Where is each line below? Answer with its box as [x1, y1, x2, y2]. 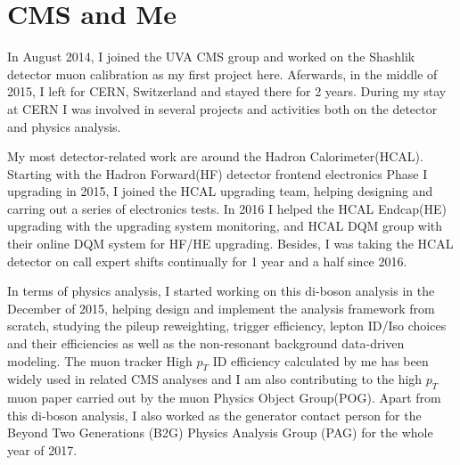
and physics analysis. [7, 117, 121, 135]
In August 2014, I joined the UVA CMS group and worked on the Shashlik [7, 47, 415, 66]
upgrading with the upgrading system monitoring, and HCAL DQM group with [7, 216, 443, 235]
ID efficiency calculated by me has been [212, 351, 429, 370]
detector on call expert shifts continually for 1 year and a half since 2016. [7, 251, 407, 270]
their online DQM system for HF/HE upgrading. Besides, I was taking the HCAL [7, 234, 454, 253]
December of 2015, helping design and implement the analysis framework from [7, 298, 435, 317]
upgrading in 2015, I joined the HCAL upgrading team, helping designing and [7, 182, 433, 200]
